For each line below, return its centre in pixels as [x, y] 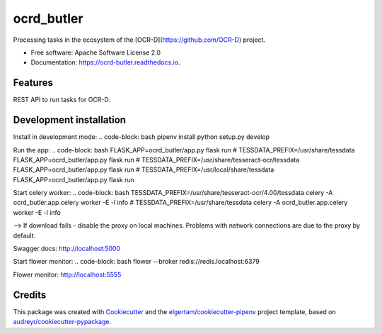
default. [24, 235]
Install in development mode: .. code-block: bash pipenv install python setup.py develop [141, 137]
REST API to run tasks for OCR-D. [62, 100]
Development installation [70, 120]
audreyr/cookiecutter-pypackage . [62, 322]
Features [33, 83]
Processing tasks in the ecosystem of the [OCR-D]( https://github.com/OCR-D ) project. [139, 40]
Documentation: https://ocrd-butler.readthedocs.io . [105, 62]
